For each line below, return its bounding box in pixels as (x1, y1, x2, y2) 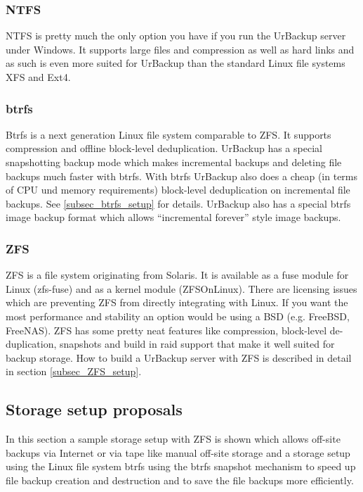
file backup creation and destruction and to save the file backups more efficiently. (6, 472, 354, 487)
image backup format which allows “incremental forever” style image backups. (6, 210, 341, 225)
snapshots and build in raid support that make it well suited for (60, 336, 335, 351)
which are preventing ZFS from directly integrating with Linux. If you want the (6, 295, 348, 310)
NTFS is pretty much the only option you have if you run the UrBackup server (6, 28, 346, 43)
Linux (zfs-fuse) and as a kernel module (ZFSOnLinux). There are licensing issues (6, 281, 357, 296)
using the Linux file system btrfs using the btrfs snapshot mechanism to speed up (6, 459, 356, 474)
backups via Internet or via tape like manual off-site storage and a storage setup (6, 445, 350, 460)
